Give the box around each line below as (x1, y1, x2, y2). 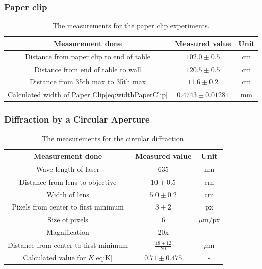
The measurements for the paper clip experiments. (53, 20, 210, 31)
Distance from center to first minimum (8, 240, 128, 250)
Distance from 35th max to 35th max (29, 76, 146, 87)
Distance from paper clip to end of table (24, 51, 151, 62)
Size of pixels (47, 214, 88, 225)
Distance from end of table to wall (34, 64, 141, 74)
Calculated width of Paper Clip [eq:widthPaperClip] (8, 89, 168, 100)
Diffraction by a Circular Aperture (4, 113, 150, 126)
